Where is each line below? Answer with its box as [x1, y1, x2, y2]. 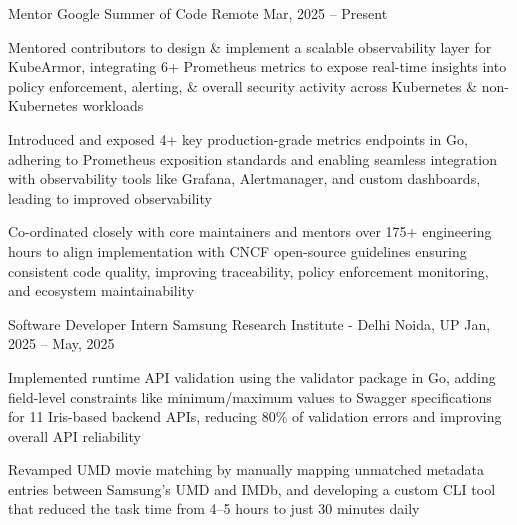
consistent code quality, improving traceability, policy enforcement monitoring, [8, 260, 489, 281]
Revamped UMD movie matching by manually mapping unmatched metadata [8, 459, 484, 480]
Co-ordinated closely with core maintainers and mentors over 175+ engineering [8, 221, 492, 242]
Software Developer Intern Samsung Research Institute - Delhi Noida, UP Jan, [8, 313, 491, 334]
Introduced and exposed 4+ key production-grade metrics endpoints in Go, [8, 128, 468, 149]
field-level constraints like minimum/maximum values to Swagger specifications [8, 386, 492, 407]
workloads [82, 95, 144, 116]
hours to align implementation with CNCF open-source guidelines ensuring [8, 240, 467, 261]
